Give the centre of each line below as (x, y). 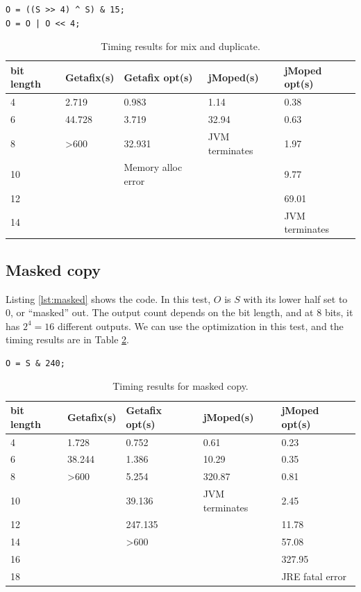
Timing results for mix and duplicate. (180, 46)
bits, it (339, 312)
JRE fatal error (314, 576)
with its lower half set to (295, 298)
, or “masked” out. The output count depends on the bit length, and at (162, 312)
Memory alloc (153, 167)
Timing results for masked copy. (180, 386)
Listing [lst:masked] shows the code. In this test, (108, 298)
